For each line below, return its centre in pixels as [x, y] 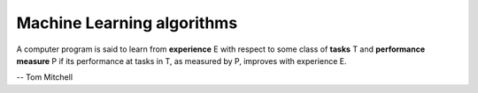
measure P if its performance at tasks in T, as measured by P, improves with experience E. [181, 61]
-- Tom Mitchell [45, 77]
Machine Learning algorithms [127, 23]
